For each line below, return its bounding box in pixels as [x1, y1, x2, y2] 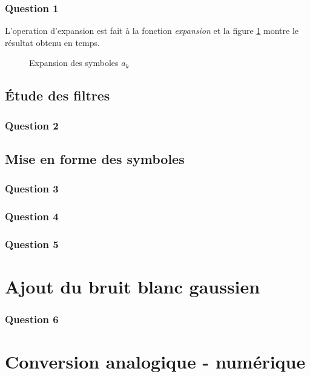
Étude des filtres [5, 86, 110, 105]
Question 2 [5, 117, 59, 133]
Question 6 [5, 312, 59, 327]
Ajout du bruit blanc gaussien [5, 274, 260, 299]
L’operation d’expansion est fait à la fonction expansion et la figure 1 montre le [5, 24, 298, 37]
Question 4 [5, 209, 59, 224]
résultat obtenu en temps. [5, 36, 100, 48]
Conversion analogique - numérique [5, 349, 306, 374]
